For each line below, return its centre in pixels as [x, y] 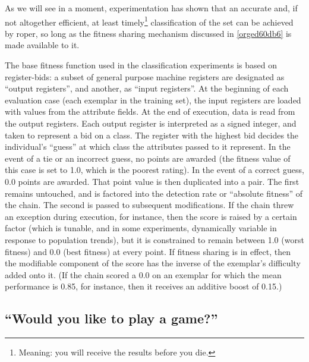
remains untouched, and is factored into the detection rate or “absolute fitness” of [154, 193]
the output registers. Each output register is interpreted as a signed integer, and [151, 123]
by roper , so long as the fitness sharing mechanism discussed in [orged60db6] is [148, 33]
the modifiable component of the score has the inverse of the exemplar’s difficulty [153, 263]
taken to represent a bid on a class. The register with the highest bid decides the [152, 135]
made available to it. [42, 45]
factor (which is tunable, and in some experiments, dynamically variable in [141, 228]
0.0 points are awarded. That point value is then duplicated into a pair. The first [152, 181]
